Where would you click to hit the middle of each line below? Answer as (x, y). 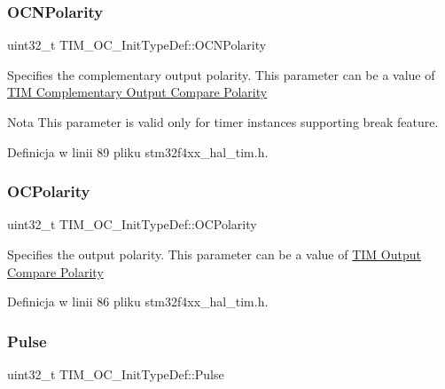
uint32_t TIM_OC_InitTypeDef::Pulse (116, 374)
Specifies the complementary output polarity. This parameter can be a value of (221, 74)
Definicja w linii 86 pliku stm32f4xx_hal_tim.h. (138, 302)
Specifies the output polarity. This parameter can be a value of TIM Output (214, 254)
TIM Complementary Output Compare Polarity (137, 92)
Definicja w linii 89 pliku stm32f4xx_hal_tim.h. (138, 151)
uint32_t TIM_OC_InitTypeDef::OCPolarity (132, 224)
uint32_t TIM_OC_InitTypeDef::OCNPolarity (137, 45)
